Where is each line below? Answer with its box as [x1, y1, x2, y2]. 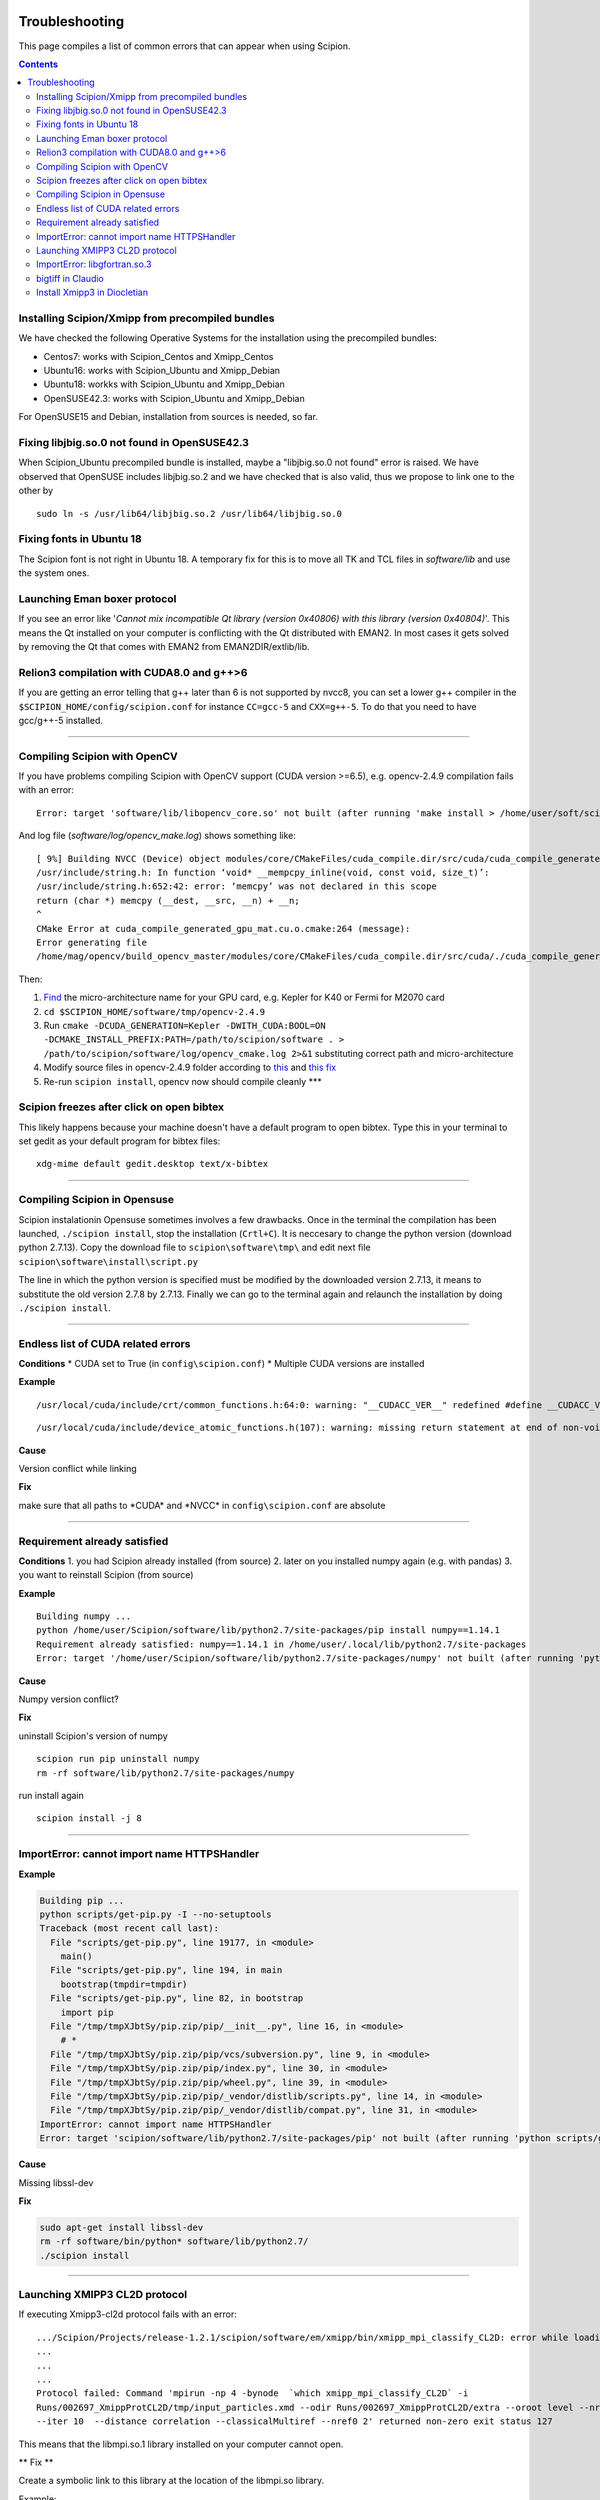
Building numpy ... [36, 1611, 132, 1622]
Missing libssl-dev [18, 2176, 94, 2189]
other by [18, 485, 54, 497]
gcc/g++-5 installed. [18, 714, 104, 726]
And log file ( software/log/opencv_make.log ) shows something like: [18, 830, 297, 842]
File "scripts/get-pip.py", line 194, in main [50, 1965, 283, 1976]
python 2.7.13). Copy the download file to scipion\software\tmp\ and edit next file [18, 1241, 371, 1254]
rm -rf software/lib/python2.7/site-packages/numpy [36, 1767, 295, 1779]
